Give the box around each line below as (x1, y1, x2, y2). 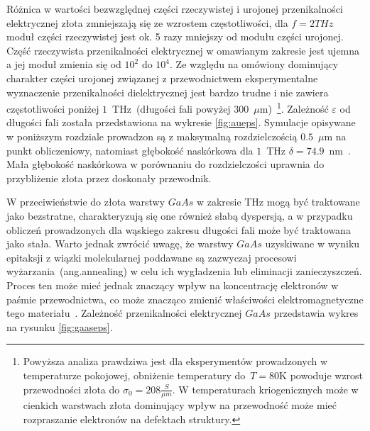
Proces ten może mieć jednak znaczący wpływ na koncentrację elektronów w (6, 277, 339, 292)
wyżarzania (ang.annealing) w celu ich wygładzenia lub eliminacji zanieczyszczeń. (6, 264, 362, 279)
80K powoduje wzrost (269, 367, 364, 382)
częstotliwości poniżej (6, 101, 99, 116)
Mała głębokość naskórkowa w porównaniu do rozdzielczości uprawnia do (6, 157, 325, 172)
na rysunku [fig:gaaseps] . (6, 319, 113, 334)
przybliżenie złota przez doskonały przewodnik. (6, 170, 212, 185)
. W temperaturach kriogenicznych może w (172, 381, 359, 396)
